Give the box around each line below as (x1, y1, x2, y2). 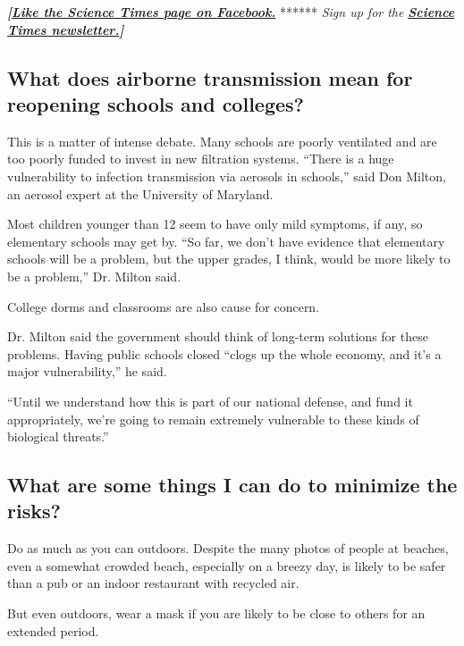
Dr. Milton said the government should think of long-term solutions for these (7, 327, 428, 346)
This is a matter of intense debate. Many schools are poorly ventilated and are (7, 131, 437, 150)
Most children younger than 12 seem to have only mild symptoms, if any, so (7, 214, 423, 233)
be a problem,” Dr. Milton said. (7, 266, 181, 285)
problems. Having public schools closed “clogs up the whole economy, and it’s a (7, 344, 442, 363)
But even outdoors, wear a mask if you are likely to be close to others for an (7, 604, 426, 623)
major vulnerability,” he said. (7, 362, 167, 381)
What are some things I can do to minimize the (7, 471, 458, 499)
